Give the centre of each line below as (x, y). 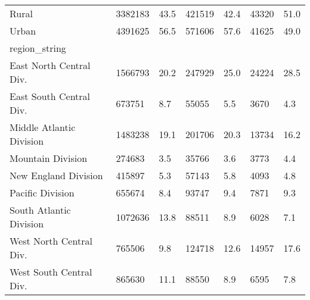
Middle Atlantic (43, 127)
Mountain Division (49, 158)
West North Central (51, 241)
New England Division (56, 175)
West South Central (51, 272)
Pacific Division (42, 193)
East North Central (50, 65)
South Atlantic (40, 210)
